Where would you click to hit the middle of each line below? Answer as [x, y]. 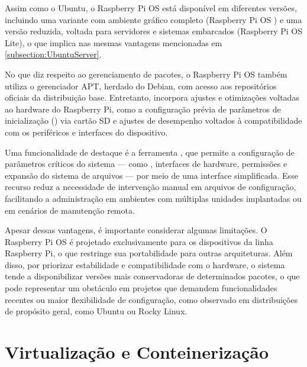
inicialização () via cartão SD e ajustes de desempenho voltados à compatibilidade [153, 120]
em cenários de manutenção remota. [70, 210]
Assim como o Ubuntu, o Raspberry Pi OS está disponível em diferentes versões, [151, 8]
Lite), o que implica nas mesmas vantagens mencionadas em [114, 42]
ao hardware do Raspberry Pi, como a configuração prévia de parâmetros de [143, 109]
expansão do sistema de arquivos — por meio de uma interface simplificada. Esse [151, 175]
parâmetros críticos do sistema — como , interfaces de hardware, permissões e [146, 164]
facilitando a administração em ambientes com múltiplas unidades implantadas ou [153, 198]
